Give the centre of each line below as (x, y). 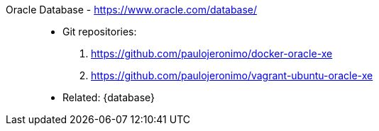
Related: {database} (109, 97)
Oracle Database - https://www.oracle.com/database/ (132, 10)
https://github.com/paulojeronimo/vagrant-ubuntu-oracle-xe (232, 75)
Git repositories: (100, 32)
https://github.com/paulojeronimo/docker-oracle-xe (212, 53)
